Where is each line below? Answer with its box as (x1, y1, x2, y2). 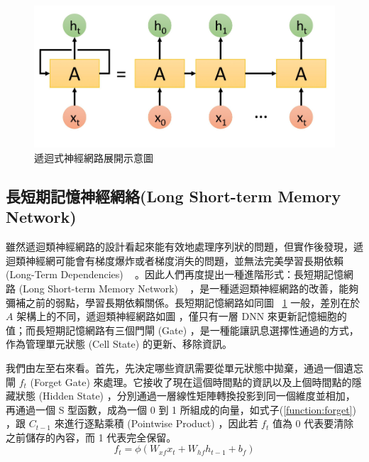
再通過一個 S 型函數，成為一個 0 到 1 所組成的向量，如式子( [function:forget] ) (6, 402, 356, 417)
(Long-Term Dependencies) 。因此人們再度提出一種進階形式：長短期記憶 (6, 267, 344, 282)
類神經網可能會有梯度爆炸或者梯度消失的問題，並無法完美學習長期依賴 (15, 253, 343, 268)
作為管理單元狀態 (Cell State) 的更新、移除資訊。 (6, 336, 232, 351)
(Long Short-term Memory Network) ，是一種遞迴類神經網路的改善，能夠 (18, 280, 359, 295)
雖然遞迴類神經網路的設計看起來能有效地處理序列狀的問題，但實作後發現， (6, 239, 353, 254)
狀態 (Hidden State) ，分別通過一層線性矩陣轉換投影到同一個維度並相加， (15, 388, 356, 403)
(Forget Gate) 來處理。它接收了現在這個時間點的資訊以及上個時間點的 (30, 374, 352, 389)
